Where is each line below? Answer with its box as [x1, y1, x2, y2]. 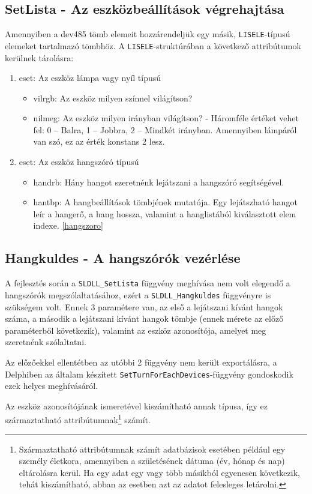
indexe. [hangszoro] [33, 219, 104, 232]
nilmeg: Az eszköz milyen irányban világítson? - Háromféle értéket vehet [33, 112, 299, 124]
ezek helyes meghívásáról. [5, 379, 98, 392]
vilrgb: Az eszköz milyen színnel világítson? [33, 91, 193, 104]
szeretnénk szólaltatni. [5, 336, 86, 348]
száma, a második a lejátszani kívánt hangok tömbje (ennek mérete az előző [5, 312, 284, 325]
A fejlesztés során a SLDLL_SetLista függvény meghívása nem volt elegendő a [5, 277, 290, 289]
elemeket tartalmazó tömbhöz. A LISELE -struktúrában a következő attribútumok [5, 39, 301, 52]
